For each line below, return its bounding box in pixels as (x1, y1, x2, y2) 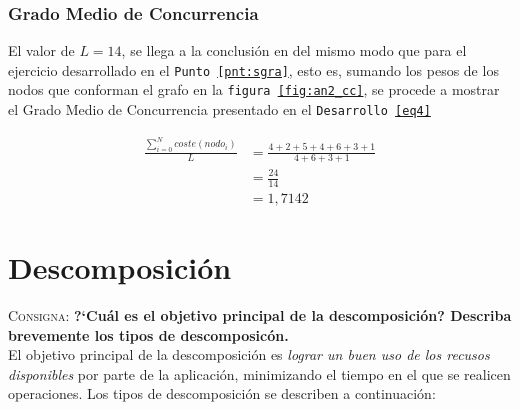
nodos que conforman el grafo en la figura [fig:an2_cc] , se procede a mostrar (8, 79, 500, 100)
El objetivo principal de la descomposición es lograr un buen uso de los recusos (8, 344, 490, 365)
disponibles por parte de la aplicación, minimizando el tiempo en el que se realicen (8, 363, 511, 384)
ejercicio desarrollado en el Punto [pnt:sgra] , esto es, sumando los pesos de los (8, 59, 499, 80)
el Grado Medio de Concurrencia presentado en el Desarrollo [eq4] (8, 99, 431, 120)
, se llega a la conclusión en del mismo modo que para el (121, 40, 467, 61)
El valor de (8, 40, 75, 61)
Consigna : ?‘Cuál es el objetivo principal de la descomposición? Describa (8, 305, 512, 325)
